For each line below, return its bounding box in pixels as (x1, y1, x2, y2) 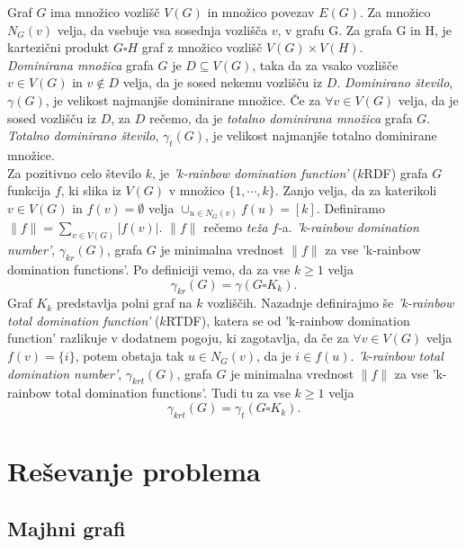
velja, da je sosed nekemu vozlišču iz (122, 73, 323, 92)
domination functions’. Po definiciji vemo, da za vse (7, 259, 291, 278)
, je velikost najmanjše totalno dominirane (205, 126, 437, 145)
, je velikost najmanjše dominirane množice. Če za (45, 90, 321, 109)
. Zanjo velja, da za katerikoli (274, 181, 437, 200)
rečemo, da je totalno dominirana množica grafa (148, 108, 413, 127)
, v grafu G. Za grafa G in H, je (277, 20, 453, 39)
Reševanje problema (7, 453, 261, 489)
